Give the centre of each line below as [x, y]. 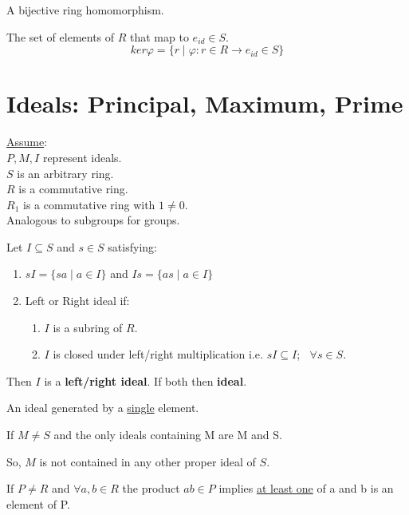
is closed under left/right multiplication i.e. [158, 354]
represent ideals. [82, 157]
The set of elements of [61, 36]
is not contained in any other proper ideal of [147, 461]
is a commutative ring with [89, 204]
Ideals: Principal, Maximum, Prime [205, 103]
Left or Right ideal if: [77, 301]
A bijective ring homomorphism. [85, 10]
